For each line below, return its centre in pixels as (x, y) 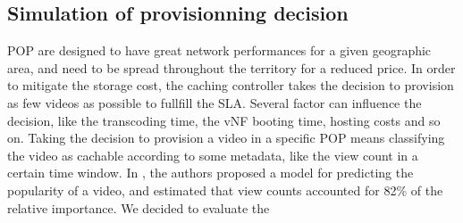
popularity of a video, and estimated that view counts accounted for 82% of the (225, 190)
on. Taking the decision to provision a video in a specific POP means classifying (226, 138)
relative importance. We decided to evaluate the (139, 207)
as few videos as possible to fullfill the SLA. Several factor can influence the (215, 102)
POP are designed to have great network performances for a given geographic (219, 50)
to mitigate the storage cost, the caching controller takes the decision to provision (231, 85)
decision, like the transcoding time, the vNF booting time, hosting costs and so (224, 120)
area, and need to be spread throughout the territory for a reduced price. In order (231, 67)
